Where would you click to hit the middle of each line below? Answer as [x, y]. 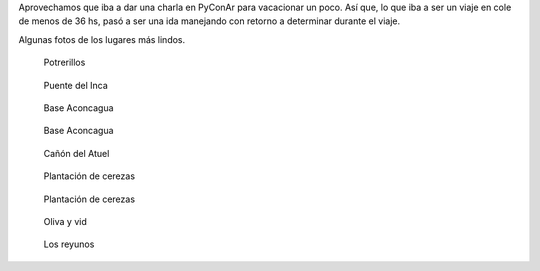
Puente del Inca [76, 85]
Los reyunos [69, 244]
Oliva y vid [65, 221]
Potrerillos [64, 62]
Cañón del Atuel [76, 153]
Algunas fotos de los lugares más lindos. [102, 39]
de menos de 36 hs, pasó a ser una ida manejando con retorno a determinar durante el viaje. [209, 21]
